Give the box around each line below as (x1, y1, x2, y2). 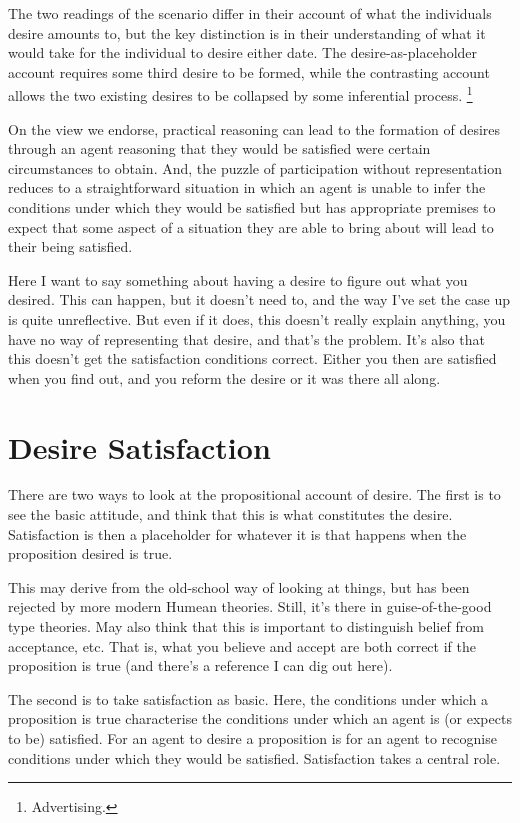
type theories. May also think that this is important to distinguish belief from (8, 616, 484, 637)
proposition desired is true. (8, 543, 173, 564)
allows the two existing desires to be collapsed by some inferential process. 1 (8, 82, 473, 106)
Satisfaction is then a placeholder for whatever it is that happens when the (8, 523, 467, 544)
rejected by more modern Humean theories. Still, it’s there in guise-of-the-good (8, 596, 492, 617)
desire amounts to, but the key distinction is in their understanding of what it (8, 22, 486, 43)
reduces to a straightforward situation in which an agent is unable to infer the (8, 177, 486, 198)
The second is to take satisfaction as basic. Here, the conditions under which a (8, 688, 489, 709)
